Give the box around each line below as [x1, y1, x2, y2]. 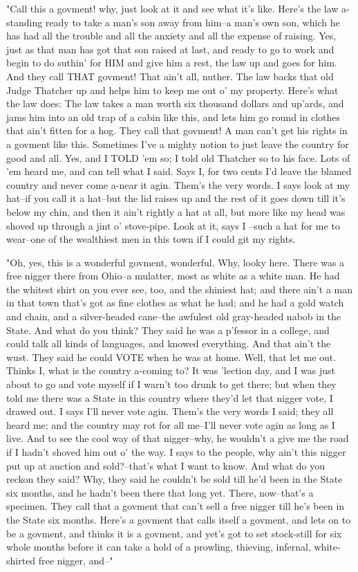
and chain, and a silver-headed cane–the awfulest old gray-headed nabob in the [6, 309, 341, 324]
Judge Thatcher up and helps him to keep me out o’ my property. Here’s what [6, 82, 339, 97]
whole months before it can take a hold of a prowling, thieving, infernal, [6, 539, 311, 554]
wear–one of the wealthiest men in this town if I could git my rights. [6, 232, 296, 246]
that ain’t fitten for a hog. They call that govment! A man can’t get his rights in [6, 123, 348, 138]
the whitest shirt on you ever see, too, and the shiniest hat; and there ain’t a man [6, 282, 352, 296]
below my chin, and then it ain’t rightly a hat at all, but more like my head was [6, 204, 346, 219]
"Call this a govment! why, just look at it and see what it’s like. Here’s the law [6, 1, 339, 15]
